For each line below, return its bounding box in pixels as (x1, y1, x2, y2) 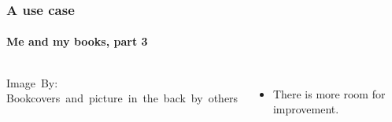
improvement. (272, 101, 339, 117)
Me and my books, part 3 (6, 33, 148, 50)
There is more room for (272, 85, 386, 102)
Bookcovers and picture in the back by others (6, 90, 239, 106)
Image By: (6, 74, 58, 91)
